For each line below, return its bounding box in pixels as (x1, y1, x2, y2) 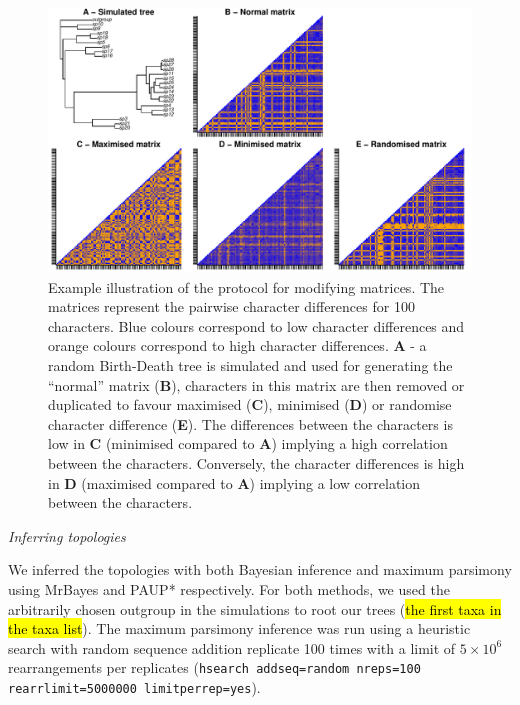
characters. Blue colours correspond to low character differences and (48, 315, 465, 336)
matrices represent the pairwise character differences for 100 (48, 296, 415, 317)
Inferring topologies (8, 525, 126, 546)
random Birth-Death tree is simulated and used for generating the (48, 354, 453, 375)
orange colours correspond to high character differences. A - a (48, 335, 427, 356)
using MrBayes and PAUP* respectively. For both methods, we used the (8, 578, 450, 599)
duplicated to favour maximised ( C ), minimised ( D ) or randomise (48, 394, 452, 415)
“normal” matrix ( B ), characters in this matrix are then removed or (48, 374, 465, 395)
